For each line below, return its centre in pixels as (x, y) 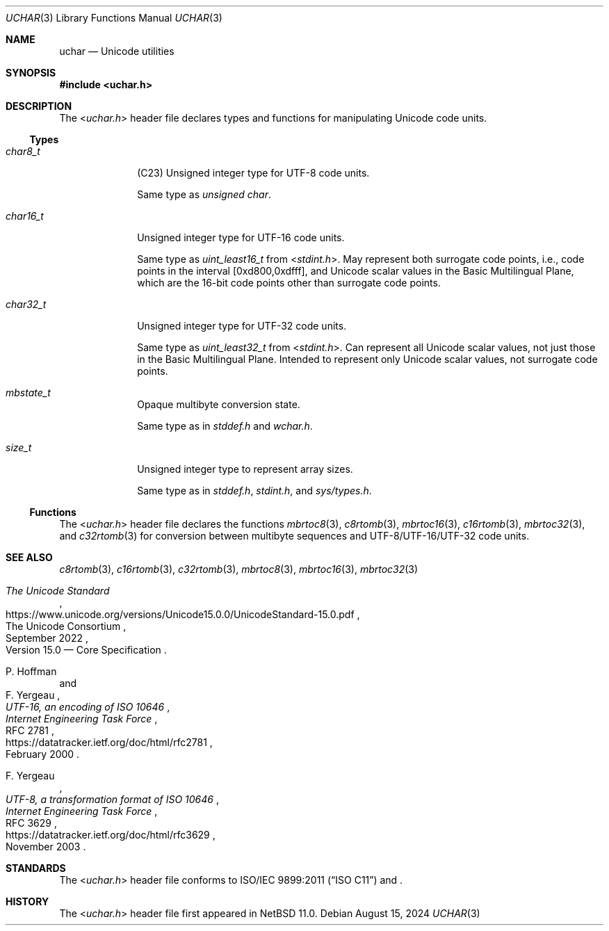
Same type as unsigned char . (204, 194)
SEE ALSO (29, 557)
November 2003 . (46, 847)
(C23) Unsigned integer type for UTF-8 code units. (253, 173)
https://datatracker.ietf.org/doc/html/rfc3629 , (111, 835)
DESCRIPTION (39, 106)
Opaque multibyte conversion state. (219, 404)
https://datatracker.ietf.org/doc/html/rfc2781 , (109, 742)
